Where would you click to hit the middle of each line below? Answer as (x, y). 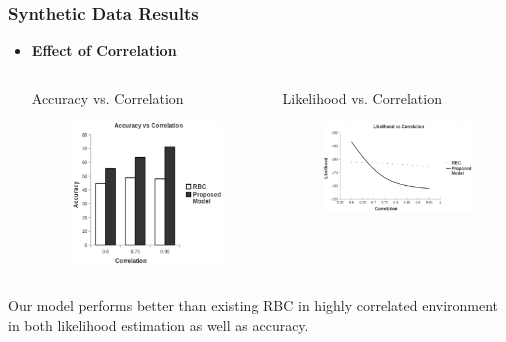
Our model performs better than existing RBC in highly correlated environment (253, 305)
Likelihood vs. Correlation (362, 97)
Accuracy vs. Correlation (107, 97)
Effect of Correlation (104, 50)
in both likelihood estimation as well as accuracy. (158, 324)
